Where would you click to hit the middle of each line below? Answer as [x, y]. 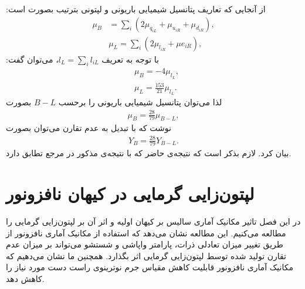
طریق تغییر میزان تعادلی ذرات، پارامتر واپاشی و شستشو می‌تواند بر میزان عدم [145, 244]
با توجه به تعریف [130, 59]
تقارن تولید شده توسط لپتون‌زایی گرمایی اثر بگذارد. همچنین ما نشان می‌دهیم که [146, 255]
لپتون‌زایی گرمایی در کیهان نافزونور [130, 193]
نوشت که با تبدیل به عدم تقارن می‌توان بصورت [89, 128]
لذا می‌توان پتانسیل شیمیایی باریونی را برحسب [140, 102]
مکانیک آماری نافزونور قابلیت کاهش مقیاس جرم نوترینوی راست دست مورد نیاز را [150, 267]
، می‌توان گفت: [32, 59]
